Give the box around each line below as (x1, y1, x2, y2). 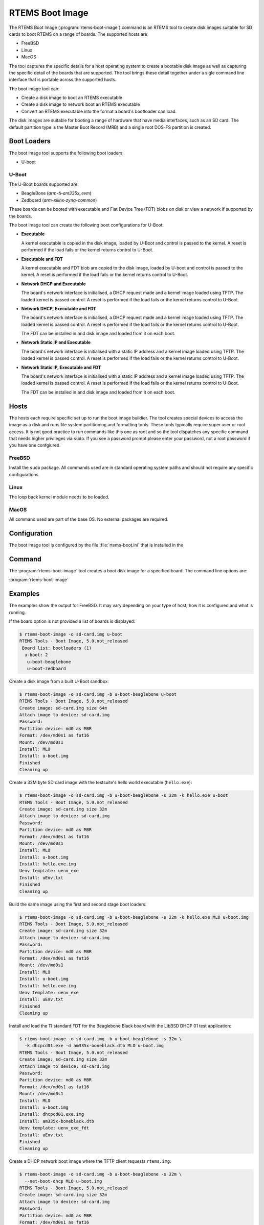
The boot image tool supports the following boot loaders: (9, 150, 124, 156)
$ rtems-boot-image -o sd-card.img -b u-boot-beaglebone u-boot (19, 691, 177, 697)
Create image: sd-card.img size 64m (19, 705, 108, 710)
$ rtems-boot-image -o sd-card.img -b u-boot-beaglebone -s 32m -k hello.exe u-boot (19, 793, 228, 798)
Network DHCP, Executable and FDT (21, 305, 96, 311)
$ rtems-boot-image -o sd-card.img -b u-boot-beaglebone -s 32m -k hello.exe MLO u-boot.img (19, 914, 249, 920)
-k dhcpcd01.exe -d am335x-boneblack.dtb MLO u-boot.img (24, 1043, 164, 1049)
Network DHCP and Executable (21, 281, 86, 287)
